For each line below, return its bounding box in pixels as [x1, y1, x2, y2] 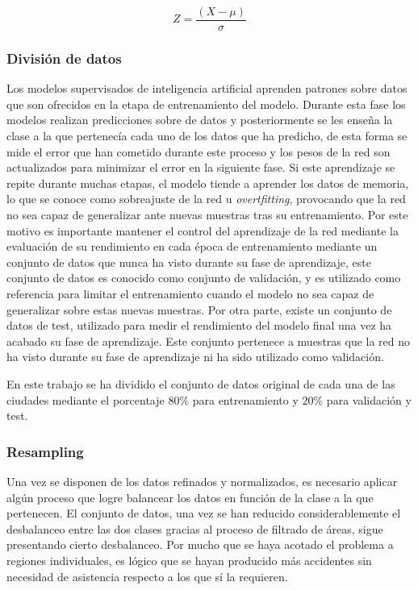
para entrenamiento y [192, 391, 299, 408]
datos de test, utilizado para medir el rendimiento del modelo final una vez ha [6, 317, 392, 334]
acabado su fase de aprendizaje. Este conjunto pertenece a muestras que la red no [6, 332, 411, 349]
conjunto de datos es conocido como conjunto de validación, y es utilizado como [6, 269, 401, 286]
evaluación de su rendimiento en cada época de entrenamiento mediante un [6, 238, 378, 255]
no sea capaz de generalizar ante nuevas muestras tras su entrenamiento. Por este [6, 206, 408, 223]
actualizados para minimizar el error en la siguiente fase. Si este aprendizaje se [6, 159, 395, 176]
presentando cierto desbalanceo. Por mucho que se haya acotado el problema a [6, 536, 394, 553]
